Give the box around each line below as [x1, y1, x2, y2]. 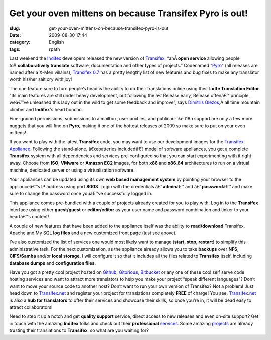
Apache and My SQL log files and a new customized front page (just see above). [9, 230, 177, 236]
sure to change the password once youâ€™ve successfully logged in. [9, 191, 153, 197]
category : [9, 39, 31, 45]
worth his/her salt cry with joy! [9, 76, 72, 82]
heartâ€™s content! [9, 214, 49, 220]
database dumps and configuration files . [9, 260, 96, 266]
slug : [9, 25, 20, 31]
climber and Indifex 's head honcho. [9, 106, 83, 112]
